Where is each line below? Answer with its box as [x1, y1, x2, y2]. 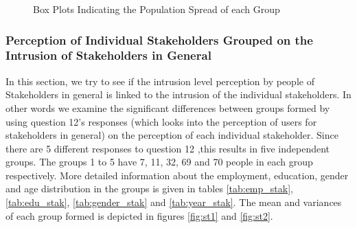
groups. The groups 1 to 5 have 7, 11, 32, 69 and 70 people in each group [5, 155, 313, 169]
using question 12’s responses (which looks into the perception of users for [5, 114, 317, 128]
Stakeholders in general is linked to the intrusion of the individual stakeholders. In [5, 87, 352, 102]
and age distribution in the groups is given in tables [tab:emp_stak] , [5, 181, 293, 196]
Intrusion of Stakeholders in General [5, 47, 211, 64]
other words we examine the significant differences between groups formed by [5, 100, 330, 115]
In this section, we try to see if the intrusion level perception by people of [5, 73, 314, 88]
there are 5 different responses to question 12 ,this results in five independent [5, 141, 330, 155]
